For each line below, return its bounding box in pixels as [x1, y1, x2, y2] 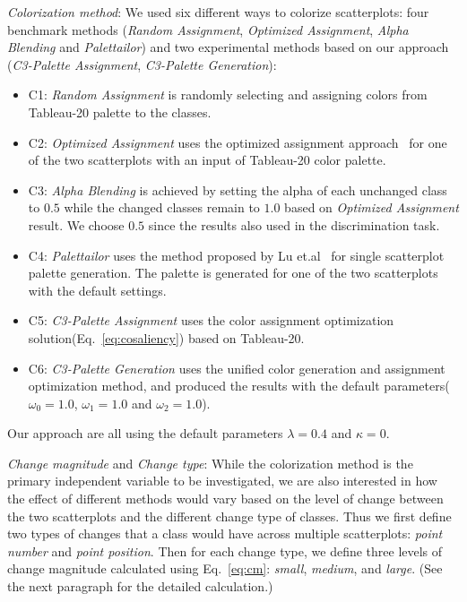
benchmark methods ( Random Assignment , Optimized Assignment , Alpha [7, 20, 409, 39]
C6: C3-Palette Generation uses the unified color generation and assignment [28, 358, 445, 377]
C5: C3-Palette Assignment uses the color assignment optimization [28, 311, 394, 330]
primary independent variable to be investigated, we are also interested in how [7, 471, 437, 490]
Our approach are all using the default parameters [7, 424, 283, 443]
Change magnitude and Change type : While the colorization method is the [7, 453, 413, 472]
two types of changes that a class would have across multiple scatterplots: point [7, 524, 443, 543]
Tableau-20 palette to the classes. [28, 102, 212, 121]
